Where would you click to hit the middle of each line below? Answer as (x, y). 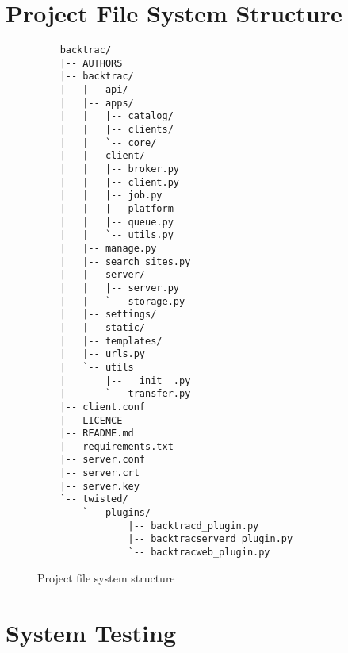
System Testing (91, 632)
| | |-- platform (117, 209)
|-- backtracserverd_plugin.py (210, 539)
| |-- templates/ (111, 341)
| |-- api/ (94, 90)
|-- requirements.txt (117, 446)
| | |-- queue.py (117, 222)
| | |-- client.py (119, 182)
